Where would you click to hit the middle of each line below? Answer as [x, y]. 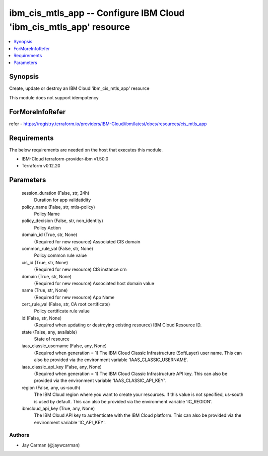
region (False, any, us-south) [51, 387]
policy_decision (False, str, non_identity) [63, 221]
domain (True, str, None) [47, 276]
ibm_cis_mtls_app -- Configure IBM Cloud [97, 13]
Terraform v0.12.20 [41, 166]
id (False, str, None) [42, 318]
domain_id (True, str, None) [50, 235]
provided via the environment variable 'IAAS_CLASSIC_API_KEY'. [100, 380]
